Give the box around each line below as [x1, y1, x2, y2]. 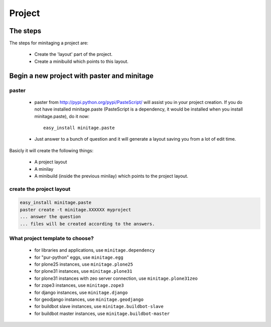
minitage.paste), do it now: [34, 113, 90, 119]
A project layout [34, 159, 67, 165]
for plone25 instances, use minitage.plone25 [34, 261, 133, 267]
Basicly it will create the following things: [9, 147, 94, 153]
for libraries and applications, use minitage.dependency [34, 247, 155, 253]
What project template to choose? [9, 235, 94, 242]
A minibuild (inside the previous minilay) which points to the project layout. [34, 173, 188, 179]
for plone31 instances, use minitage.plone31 [34, 268, 132, 274]
